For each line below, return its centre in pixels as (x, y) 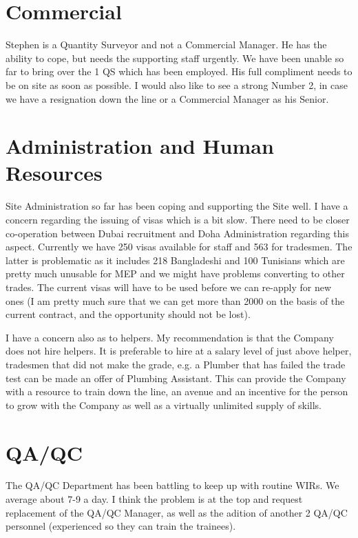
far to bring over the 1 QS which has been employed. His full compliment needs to (179, 71)
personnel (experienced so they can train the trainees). (121, 526)
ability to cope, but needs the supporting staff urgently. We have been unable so (175, 58)
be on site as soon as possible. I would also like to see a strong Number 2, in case (177, 84)
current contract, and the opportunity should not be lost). (128, 314)
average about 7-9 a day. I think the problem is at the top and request (154, 499)
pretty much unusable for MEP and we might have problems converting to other (175, 273)
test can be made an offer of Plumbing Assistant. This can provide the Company (176, 378)
